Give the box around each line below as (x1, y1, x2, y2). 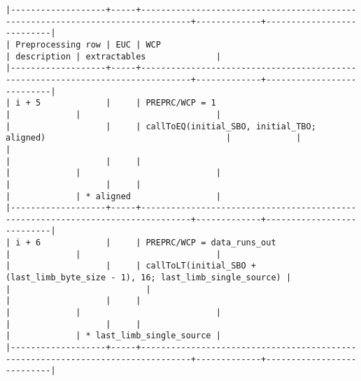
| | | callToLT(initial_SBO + (6, 261, 256, 271)
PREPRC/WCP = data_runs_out (146, 238, 276, 248)
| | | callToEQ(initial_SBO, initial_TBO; (6, 121, 316, 131)
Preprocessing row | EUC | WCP (15, 39, 161, 50)
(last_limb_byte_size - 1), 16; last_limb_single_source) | (6, 273, 292, 283)
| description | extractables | (6, 51, 221, 62)
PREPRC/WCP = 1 (146, 98, 216, 108)
